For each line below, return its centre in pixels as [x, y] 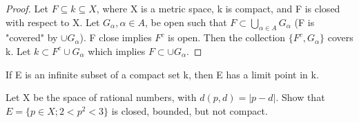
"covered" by [32, 37]
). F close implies [116, 37]
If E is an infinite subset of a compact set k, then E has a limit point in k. [162, 74]
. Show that [300, 97]
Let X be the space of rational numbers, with [101, 97]
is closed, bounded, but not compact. [190, 110]
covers [340, 37]
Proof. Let [27, 8]
